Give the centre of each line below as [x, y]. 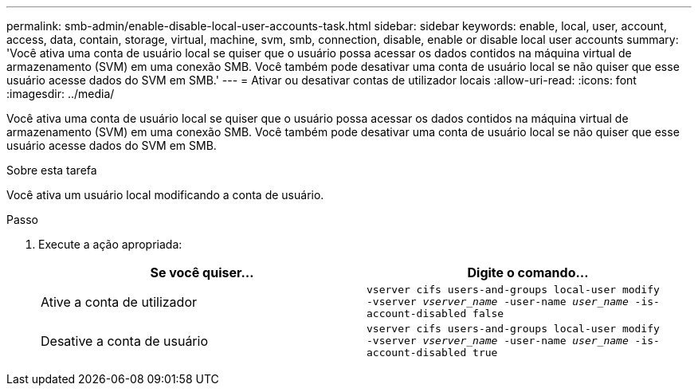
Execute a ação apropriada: [110, 244]
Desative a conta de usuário [125, 341]
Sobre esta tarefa [52, 170]
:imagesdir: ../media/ [61, 94]
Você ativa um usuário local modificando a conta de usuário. [165, 195]
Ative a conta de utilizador [119, 302]
